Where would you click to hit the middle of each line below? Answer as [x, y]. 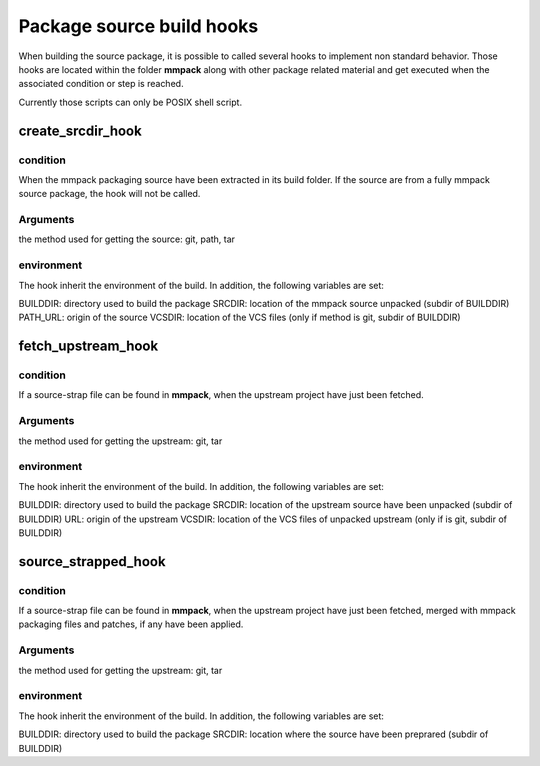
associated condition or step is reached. [101, 84]
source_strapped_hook [92, 561]
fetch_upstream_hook [88, 346]
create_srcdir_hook [80, 130]
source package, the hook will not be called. [109, 194]
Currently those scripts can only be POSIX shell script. [130, 102]
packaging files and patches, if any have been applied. [131, 624]
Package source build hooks [138, 26]
